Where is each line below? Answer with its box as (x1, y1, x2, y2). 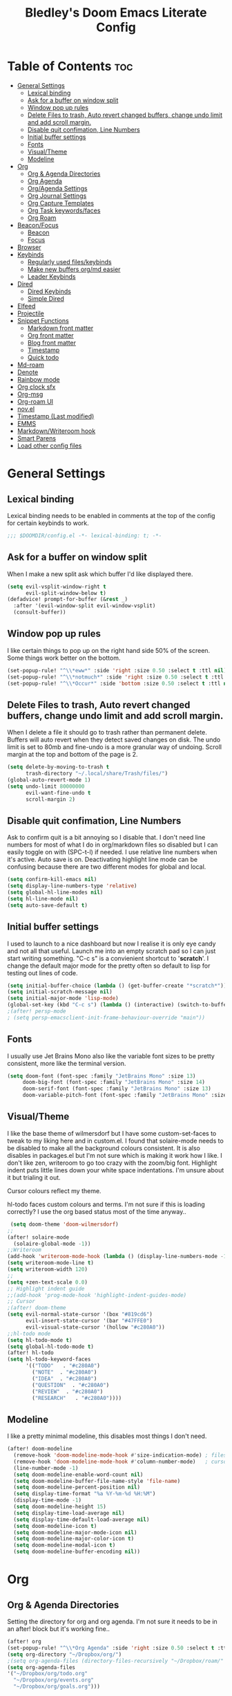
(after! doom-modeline (7, 1446, 72, 1453)
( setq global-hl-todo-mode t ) (7, 1343, 95, 1350)
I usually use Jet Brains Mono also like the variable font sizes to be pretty (7, 1051, 215, 1060)
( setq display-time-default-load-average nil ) (13, 1516, 150, 1523)
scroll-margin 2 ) (25, 795, 76, 803)
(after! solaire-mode (7, 1233, 70, 1241)
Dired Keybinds (27, 287, 71, 295)
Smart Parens (17, 434, 57, 442)
